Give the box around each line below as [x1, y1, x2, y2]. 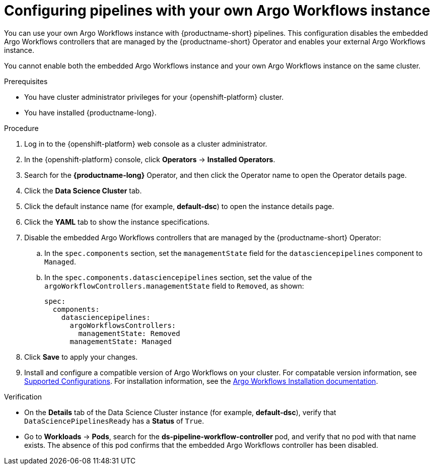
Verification [4, 392, 42, 401]
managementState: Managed [69, 337, 172, 346]
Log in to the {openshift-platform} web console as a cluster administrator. [24, 139, 267, 148]
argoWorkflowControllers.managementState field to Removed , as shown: [44, 281, 304, 290]
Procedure [4, 123, 39, 132]
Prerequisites [4, 77, 48, 86]
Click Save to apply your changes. [24, 352, 138, 361]
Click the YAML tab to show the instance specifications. [24, 217, 210, 226]
